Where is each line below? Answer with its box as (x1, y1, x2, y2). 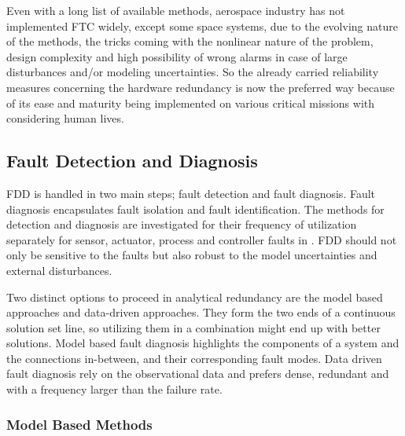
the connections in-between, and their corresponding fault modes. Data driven (6, 350, 382, 366)
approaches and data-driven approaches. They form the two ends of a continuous (6, 304, 396, 321)
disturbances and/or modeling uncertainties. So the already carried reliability (6, 64, 379, 80)
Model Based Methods (6, 414, 153, 434)
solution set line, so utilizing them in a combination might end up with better (6, 319, 381, 335)
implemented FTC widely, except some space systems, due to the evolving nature (6, 17, 398, 34)
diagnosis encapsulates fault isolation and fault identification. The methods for (6, 200, 385, 217)
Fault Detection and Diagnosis (6, 148, 258, 173)
